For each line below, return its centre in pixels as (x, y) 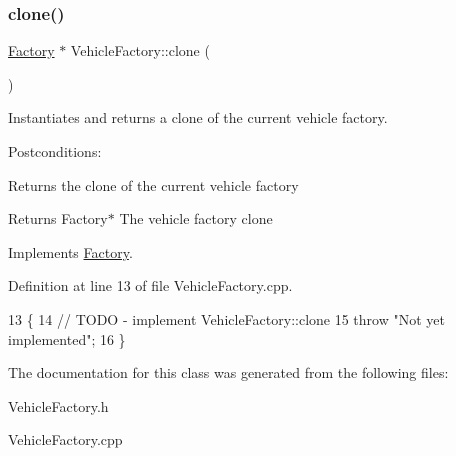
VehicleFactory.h (58, 405)
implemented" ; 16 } (67, 338)
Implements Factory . (70, 251)
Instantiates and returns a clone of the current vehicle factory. (198, 117)
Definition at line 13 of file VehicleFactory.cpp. (150, 285)
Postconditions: (55, 151)
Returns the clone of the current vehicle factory (153, 184)
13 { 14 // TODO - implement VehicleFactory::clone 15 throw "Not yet (226, 318)
